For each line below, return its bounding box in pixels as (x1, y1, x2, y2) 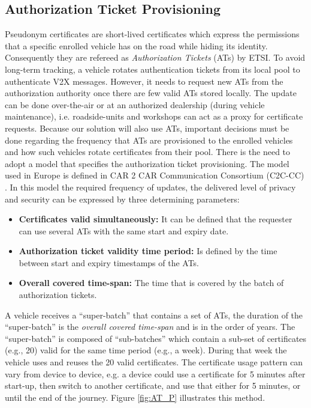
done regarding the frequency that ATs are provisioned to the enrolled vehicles (5, 133, 293, 146)
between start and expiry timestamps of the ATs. (19, 256, 199, 269)
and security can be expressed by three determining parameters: (5, 192, 240, 205)
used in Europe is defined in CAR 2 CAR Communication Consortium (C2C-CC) (5, 169, 304, 181)
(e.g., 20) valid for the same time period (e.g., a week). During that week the (5, 344, 287, 356)
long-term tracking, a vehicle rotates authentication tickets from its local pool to (5, 62, 300, 75)
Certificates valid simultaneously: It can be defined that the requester (19, 213, 292, 225)
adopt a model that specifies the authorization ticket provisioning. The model (5, 157, 289, 169)
